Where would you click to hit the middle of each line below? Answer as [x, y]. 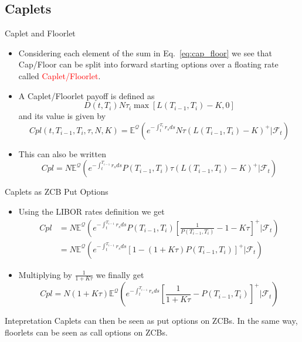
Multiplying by [45, 274]
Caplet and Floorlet [40, 33]
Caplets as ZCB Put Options [57, 192]
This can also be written [62, 153]
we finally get [120, 274]
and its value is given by [62, 116]
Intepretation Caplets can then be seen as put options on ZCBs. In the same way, [151, 321]
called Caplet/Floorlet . [60, 75]
